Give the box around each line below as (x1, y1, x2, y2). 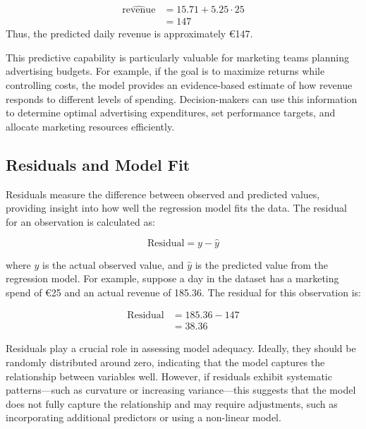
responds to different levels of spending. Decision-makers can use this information (6, 91, 358, 106)
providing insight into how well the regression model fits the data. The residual (6, 200, 347, 215)
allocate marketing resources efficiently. (6, 119, 175, 133)
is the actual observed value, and (42, 257, 184, 272)
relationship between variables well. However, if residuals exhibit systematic (6, 368, 332, 383)
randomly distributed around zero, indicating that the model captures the (6, 355, 325, 370)
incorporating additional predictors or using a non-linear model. (6, 410, 281, 425)
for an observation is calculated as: (6, 214, 155, 229)
